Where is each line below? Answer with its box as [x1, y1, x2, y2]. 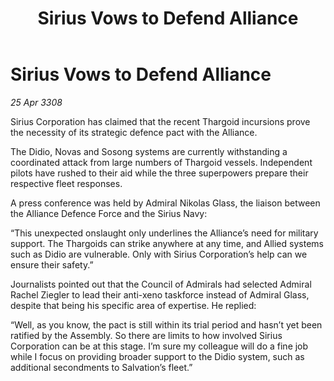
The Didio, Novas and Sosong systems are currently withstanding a [10, 145, 288, 157]
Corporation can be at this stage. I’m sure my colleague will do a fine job [10, 340, 309, 352]
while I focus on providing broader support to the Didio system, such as [10, 350, 305, 362]
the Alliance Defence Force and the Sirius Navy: [10, 207, 208, 219]
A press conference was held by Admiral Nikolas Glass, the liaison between [10, 197, 321, 209]
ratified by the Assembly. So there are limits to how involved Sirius [10, 329, 283, 341]
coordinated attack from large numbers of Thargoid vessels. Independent [10, 156, 313, 168]
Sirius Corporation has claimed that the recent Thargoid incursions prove [10, 115, 311, 127]
